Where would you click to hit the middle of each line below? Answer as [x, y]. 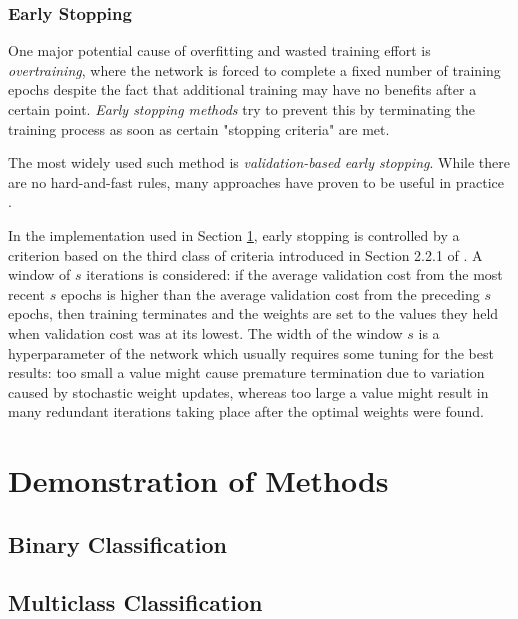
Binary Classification [117, 543]
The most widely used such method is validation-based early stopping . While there [259, 162]
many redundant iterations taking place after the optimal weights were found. [246, 411]
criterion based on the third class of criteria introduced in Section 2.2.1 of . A [245, 254]
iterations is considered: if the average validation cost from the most [294, 274]
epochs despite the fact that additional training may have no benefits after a [242, 89]
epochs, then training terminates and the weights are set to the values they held [253, 313]
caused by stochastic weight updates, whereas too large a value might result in [248, 391]
